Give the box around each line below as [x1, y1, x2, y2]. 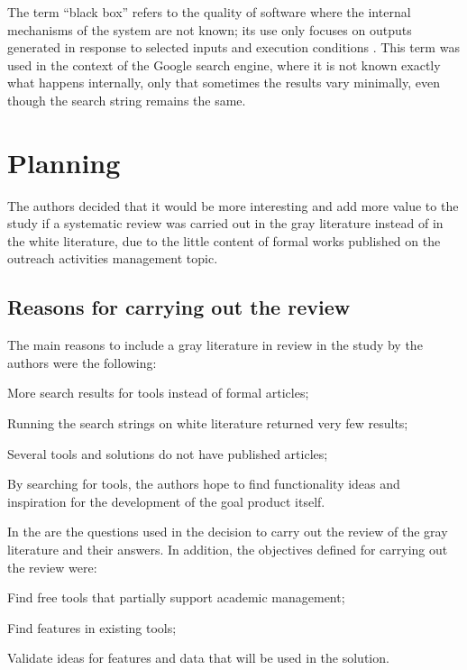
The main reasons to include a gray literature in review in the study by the [7, 335, 423, 354]
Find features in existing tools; [7, 618, 177, 637]
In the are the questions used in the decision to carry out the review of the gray [7, 522, 448, 541]
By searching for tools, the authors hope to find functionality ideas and [7, 474, 400, 493]
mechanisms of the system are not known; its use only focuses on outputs [7, 20, 412, 39]
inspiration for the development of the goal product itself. [7, 491, 325, 510]
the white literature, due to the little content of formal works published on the [7, 231, 441, 250]
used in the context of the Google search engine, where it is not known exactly [7, 55, 441, 74]
